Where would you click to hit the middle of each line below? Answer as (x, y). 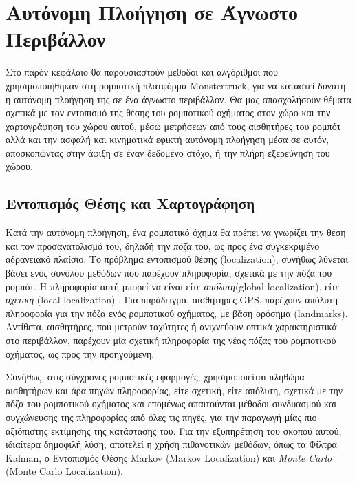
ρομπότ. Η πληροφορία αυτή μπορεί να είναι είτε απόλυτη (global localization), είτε (173, 286)
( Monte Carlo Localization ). (64, 471)
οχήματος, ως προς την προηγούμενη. (80, 353)
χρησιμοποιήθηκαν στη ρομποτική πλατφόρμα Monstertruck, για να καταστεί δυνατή (176, 85)
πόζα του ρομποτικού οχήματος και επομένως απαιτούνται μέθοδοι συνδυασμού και (171, 404)
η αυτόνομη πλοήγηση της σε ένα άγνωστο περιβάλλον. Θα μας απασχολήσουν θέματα (178, 99)
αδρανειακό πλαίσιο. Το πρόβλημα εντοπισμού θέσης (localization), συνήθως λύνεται (177, 259)
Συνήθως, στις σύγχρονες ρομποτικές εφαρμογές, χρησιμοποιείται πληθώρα (155, 377)
